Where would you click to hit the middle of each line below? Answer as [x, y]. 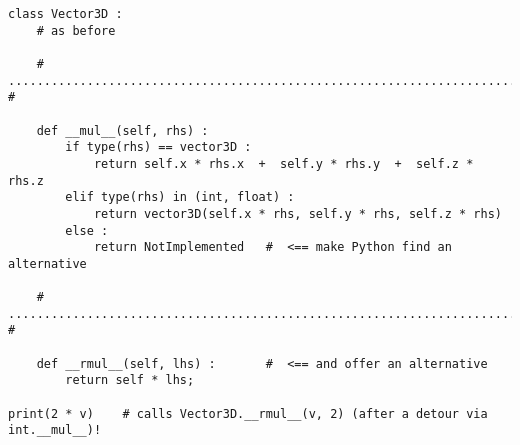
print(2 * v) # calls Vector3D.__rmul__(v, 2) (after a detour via [248, 413]
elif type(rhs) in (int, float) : [180, 197]
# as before [76, 30]
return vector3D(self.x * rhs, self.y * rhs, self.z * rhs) [297, 213]
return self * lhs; [130, 380]
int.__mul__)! [55, 430]
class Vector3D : [65, 14]
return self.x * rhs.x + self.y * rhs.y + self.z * [283, 163]
